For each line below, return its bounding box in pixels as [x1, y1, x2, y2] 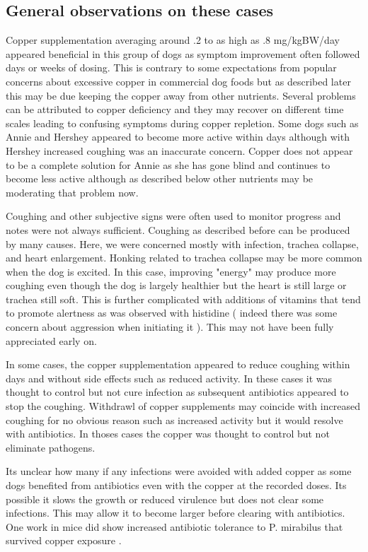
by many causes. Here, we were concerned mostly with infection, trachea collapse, [6, 236, 359, 251]
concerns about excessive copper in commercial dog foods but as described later [6, 74, 351, 88]
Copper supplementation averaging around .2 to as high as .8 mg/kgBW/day [6, 33, 340, 47]
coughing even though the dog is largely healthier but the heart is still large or [6, 278, 347, 293]
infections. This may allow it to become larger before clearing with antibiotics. [6, 505, 345, 520]
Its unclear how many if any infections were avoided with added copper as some [6, 464, 352, 478]
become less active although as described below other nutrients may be [6, 171, 314, 186]
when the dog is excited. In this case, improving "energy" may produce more [6, 264, 336, 278]
